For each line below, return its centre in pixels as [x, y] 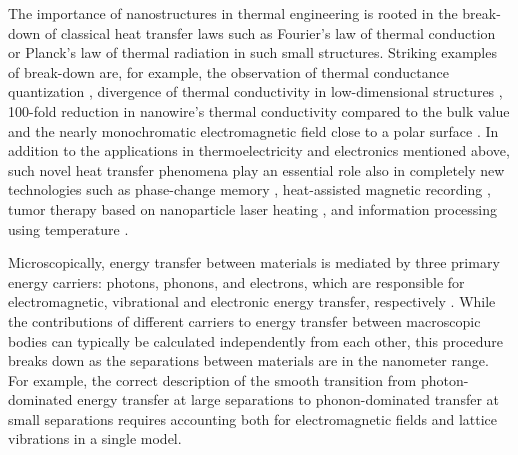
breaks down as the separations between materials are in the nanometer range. [248, 360]
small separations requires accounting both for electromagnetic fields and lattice [253, 418]
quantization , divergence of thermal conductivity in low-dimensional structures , [255, 91]
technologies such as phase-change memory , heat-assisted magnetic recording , [249, 189]
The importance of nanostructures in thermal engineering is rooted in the [233, 13]
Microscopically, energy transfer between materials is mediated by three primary [254, 262]
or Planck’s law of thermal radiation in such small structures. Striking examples [252, 52]
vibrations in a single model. [95, 438]
